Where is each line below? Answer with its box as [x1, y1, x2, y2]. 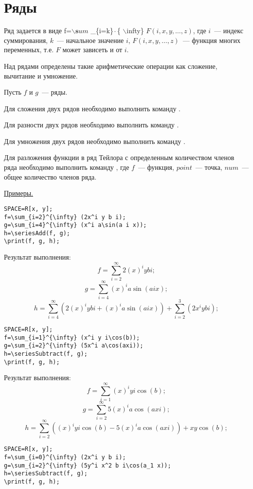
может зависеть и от [62, 44, 123, 55]
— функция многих [182, 35, 241, 45]
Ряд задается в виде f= [4, 25, 72, 36]
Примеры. [4, 188, 33, 198]
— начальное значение [56, 35, 124, 45]
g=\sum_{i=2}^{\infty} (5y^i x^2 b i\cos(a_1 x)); [4, 462, 171, 469]
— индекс [214, 25, 243, 36]
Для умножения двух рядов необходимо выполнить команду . [4, 136, 185, 146]
